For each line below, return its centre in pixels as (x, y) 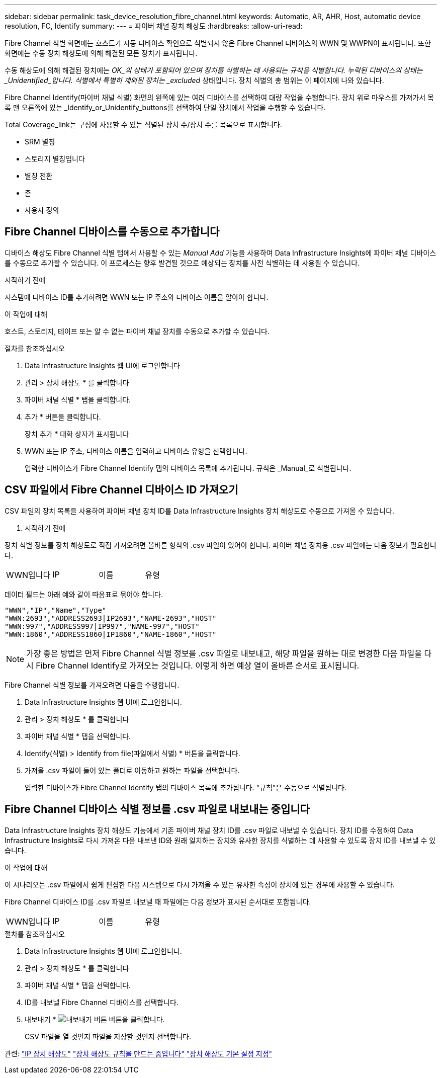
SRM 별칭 (40, 142)
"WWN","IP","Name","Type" (56, 610)
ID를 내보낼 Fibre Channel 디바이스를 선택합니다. (102, 1002)
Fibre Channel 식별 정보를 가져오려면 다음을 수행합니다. (92, 685)
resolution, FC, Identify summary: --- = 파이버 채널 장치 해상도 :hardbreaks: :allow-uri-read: (154, 26)
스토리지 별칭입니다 (55, 159)
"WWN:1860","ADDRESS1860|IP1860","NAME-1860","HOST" (111, 634)
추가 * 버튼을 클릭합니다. (63, 417)
